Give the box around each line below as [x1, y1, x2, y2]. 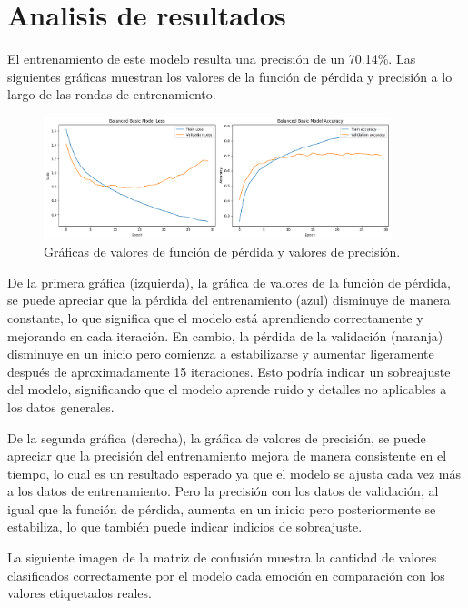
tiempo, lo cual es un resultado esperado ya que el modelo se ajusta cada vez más [7, 463, 462, 482]
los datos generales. [7, 397, 115, 416]
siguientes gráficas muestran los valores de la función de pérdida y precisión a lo [7, 66, 453, 86]
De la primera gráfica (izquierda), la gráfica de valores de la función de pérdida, [7, 272, 451, 291]
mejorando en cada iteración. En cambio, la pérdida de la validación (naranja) [7, 326, 443, 345]
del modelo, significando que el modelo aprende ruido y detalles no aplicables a [7, 380, 447, 399]
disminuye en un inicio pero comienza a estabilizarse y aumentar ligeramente [7, 344, 434, 363]
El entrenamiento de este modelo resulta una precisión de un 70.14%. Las [7, 49, 416, 68]
